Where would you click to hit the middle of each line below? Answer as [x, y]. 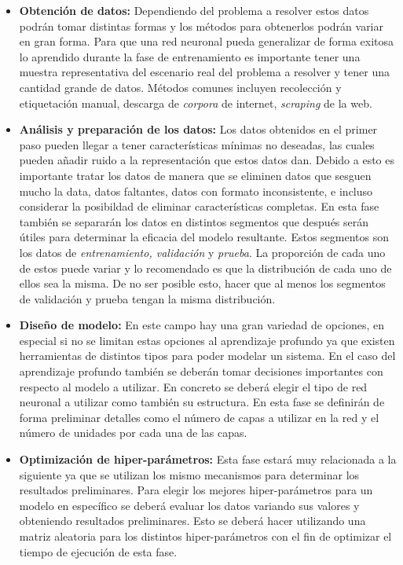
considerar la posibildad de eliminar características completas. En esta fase [199, 206]
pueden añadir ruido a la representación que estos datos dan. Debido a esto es [207, 160]
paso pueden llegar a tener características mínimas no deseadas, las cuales [197, 144]
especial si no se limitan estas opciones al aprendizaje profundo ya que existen [207, 340]
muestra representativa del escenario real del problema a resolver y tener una [204, 72]
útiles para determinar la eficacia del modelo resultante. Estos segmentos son [204, 237]
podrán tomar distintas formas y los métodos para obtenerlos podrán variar [201, 26]
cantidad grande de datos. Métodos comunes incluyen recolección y [180, 87]
